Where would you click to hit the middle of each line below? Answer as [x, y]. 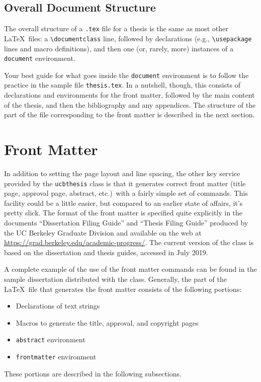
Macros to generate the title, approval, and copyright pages [107, 322]
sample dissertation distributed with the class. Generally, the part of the [115, 279]
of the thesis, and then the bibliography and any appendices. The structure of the [130, 104]
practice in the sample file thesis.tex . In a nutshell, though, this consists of [122, 85]
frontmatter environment [56, 357]
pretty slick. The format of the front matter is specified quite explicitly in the [123, 213]
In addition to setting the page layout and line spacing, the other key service [122, 173]
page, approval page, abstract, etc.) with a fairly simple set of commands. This [126, 193]
